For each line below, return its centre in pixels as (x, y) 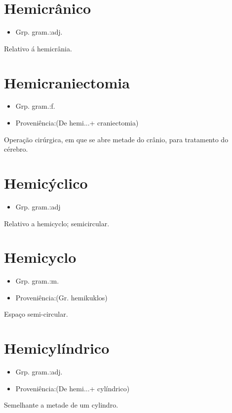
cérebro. (16, 149)
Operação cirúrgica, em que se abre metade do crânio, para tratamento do (116, 139)
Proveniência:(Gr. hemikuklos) (61, 297)
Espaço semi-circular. (36, 314)
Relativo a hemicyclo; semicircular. (57, 223)
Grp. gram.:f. (35, 106)
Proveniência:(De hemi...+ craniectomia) (77, 123)
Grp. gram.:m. (37, 281)
